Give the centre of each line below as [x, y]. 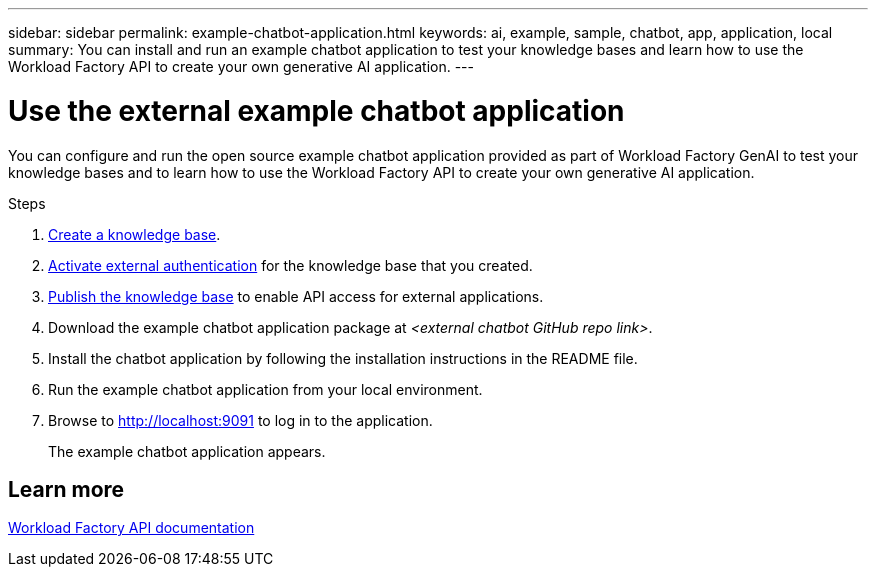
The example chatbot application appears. [187, 451]
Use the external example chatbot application [316, 110]
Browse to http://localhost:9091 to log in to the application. [240, 420]
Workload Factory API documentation [131, 528]
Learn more [66, 489]
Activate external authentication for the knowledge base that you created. [290, 265]
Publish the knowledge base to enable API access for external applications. [296, 296]
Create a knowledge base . [134, 234]
